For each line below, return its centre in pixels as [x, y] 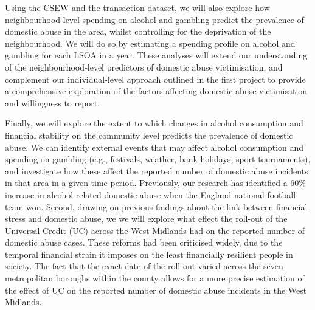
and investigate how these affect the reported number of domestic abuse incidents [157, 170]
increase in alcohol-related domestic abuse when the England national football [151, 194]
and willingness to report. [53, 102]
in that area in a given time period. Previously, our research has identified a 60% [155, 183]
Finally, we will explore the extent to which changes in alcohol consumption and [154, 123]
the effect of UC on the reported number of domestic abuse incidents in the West [156, 290]
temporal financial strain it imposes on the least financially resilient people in [149, 254]
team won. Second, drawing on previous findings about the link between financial [156, 206]
